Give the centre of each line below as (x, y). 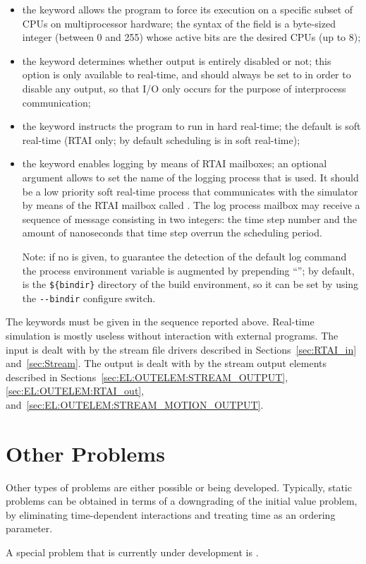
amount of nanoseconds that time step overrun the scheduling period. (172, 233)
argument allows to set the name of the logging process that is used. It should (190, 177)
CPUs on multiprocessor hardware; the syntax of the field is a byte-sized (179, 23)
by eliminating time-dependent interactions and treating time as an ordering (171, 514)
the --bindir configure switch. (89, 298)
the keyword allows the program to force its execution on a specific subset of (188, 9)
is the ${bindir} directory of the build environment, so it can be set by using (190, 284)
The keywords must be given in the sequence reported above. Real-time (160, 322)
